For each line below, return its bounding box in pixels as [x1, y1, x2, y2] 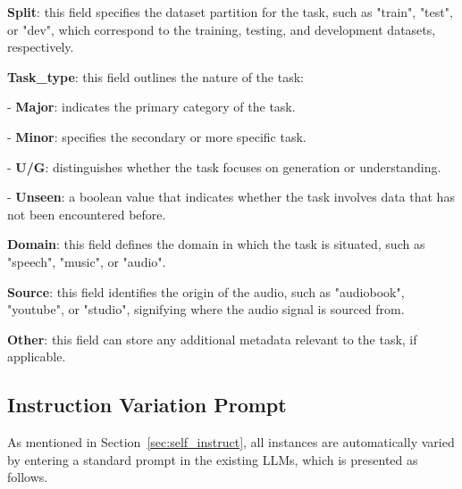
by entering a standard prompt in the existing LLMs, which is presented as [7, 450, 418, 468]
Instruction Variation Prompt [7, 391, 287, 419]
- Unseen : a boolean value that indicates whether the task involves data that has [7, 187, 455, 206]
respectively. [7, 37, 74, 56]
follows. [7, 468, 48, 486]
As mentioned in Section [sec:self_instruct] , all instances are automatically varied [7, 433, 455, 452]
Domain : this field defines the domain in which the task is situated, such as [7, 235, 425, 253]
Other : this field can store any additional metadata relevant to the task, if [7, 329, 417, 348]
